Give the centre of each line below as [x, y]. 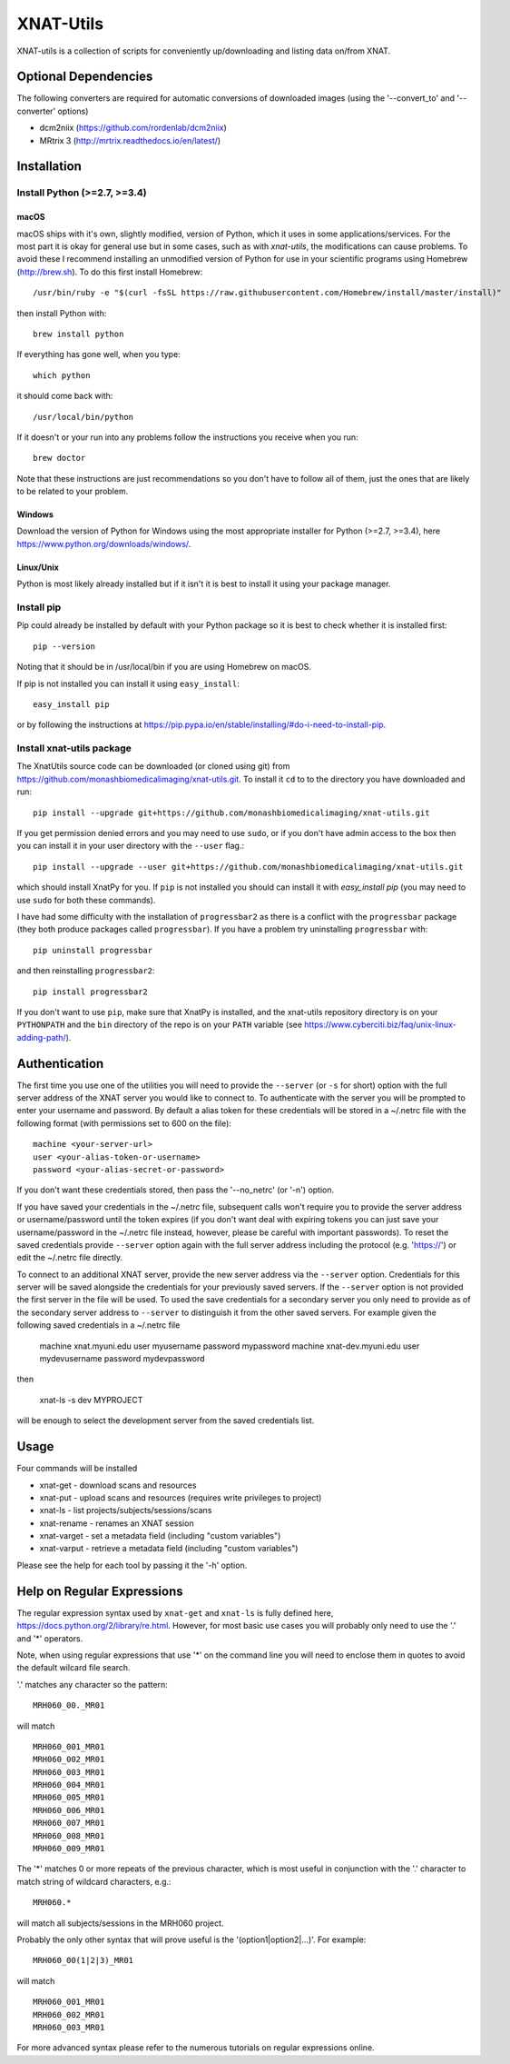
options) [73, 111]
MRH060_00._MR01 [69, 1705]
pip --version [64, 646]
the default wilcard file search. [74, 1668]
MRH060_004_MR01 [69, 1785]
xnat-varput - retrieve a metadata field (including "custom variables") [169, 1549]
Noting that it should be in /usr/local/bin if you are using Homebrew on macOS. [164, 667]
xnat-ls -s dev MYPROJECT [91, 1400]
